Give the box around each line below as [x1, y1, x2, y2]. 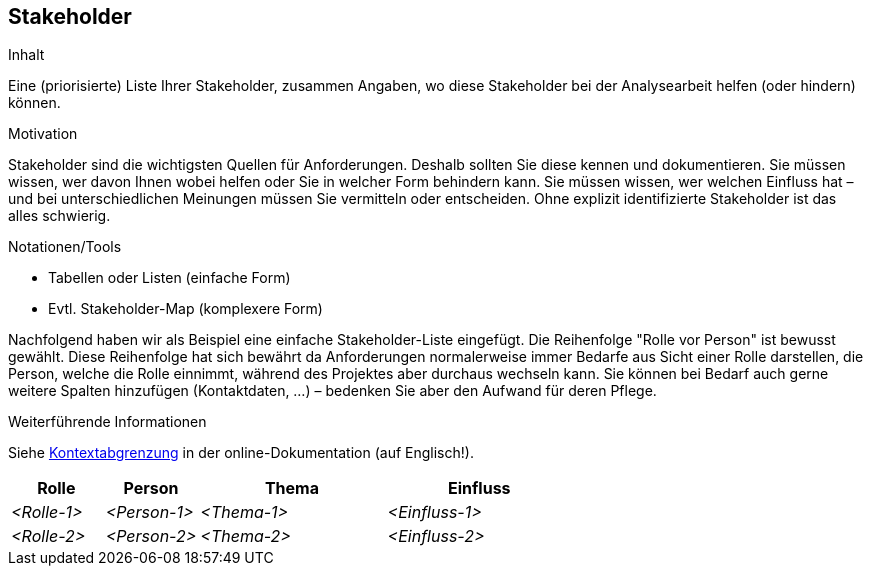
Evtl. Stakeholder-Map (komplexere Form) [48, 300, 323, 318]
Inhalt [8, 46, 45, 64]
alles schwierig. [8, 207, 111, 225]
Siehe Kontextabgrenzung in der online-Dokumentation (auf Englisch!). [8, 444, 474, 462]
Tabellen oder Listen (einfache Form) [48, 269, 291, 287]
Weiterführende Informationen [8, 413, 207, 431]
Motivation [8, 125, 78, 143]
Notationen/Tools [8, 238, 122, 256]
